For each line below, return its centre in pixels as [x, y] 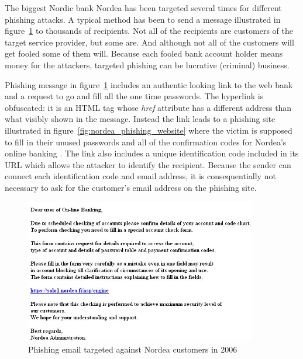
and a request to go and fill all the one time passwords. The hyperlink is [134, 96]
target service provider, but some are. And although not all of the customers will [149, 42]
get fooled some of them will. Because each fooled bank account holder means [144, 53]
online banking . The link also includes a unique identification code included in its [152, 153]
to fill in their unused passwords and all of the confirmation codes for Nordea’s [146, 142]
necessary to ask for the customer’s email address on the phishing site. [131, 187]
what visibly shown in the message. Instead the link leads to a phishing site [140, 119]
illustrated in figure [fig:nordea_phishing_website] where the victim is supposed [149, 130]
